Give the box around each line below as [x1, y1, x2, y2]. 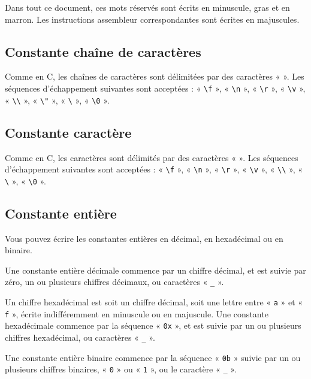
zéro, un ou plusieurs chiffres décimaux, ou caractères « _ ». [5, 275, 224, 288]
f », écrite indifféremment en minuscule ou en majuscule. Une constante [5, 307, 268, 320]
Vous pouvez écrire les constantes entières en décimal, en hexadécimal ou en [5, 232, 283, 244]
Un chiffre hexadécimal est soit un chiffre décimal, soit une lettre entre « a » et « [5, 296, 303, 308]
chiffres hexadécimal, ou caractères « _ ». [5, 331, 155, 344]
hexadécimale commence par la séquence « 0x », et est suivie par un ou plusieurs [5, 319, 301, 332]
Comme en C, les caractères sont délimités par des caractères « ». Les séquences [5, 151, 298, 163]
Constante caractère [5, 123, 132, 141]
